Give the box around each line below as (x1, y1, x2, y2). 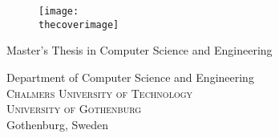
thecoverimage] (38, 18, 119, 30)
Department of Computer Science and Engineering (6, 68, 254, 85)
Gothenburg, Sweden (6, 116, 108, 132)
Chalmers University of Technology (6, 84, 193, 101)
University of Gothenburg (6, 100, 142, 117)
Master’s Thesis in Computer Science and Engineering (6, 42, 273, 59)
